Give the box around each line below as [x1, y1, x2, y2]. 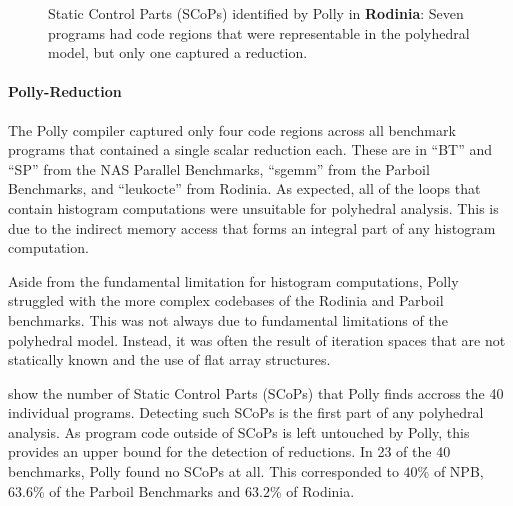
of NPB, [433, 461, 484, 482]
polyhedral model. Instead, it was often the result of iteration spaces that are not [8, 329, 506, 350]
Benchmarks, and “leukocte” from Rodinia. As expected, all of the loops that [8, 178, 481, 199]
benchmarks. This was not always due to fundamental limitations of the [8, 309, 448, 330]
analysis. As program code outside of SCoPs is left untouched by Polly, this [8, 421, 470, 442]
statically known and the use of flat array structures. [8, 349, 331, 370]
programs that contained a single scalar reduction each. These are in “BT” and [8, 139, 493, 160]
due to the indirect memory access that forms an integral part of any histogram [8, 217, 496, 238]
